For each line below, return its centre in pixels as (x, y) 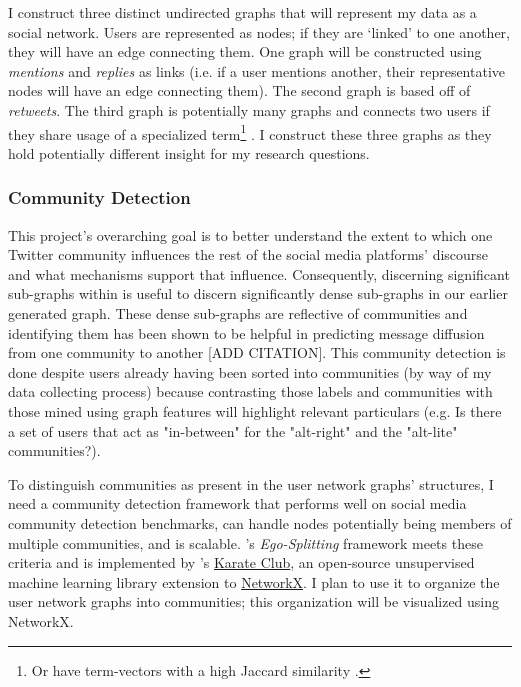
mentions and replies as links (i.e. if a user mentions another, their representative (257, 70)
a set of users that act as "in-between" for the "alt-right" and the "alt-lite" (233, 430)
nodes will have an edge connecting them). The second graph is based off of (239, 90)
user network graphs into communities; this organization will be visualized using (254, 601)
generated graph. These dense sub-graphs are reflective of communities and (238, 313)
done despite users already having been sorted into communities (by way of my (250, 371)
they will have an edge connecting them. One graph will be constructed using (245, 51)
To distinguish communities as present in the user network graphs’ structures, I (251, 483)
